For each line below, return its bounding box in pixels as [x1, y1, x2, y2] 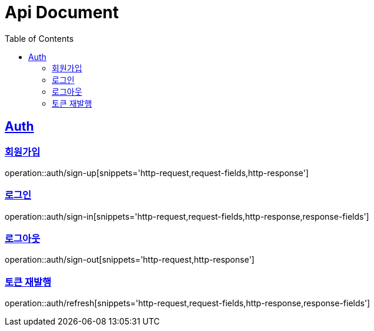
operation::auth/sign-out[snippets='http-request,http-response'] [5, 254, 255, 265]
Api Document [5, 2, 119, 22]
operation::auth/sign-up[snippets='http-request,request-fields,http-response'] [5, 167, 309, 178]
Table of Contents [5, 33, 74, 44]
